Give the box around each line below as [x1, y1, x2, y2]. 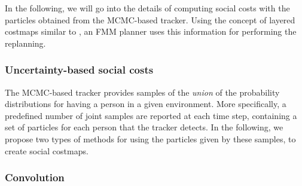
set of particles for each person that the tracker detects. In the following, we [5, 121, 283, 133]
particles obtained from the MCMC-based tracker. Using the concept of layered [5, 13, 295, 26]
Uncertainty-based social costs [5, 62, 154, 77]
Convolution [5, 170, 65, 185]
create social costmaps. [5, 144, 89, 157]
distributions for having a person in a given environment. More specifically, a [5, 97, 286, 110]
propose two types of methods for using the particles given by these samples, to [5, 132, 296, 145]
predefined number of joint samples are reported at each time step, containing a [5, 109, 297, 121]
